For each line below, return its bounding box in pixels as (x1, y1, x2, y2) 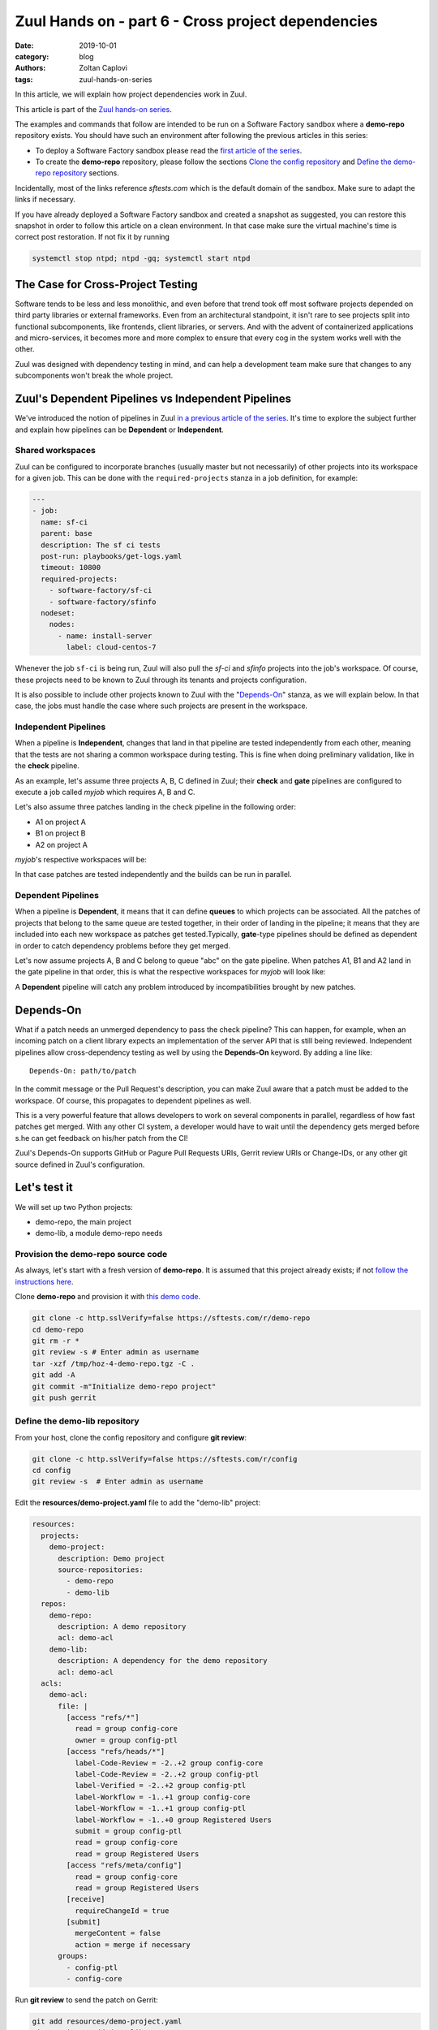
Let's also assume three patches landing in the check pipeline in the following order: (15, 802, 296, 812)
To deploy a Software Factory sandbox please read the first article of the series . (35, 145, 303, 155)
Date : (15, 41, 34, 50)
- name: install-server (58, 631, 152, 641)
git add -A (32, 1371, 75, 1380)
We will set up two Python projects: (15, 1202, 133, 1212)
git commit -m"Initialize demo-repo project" (32, 1381, 217, 1391)
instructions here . (15, 1276, 74, 1286)
